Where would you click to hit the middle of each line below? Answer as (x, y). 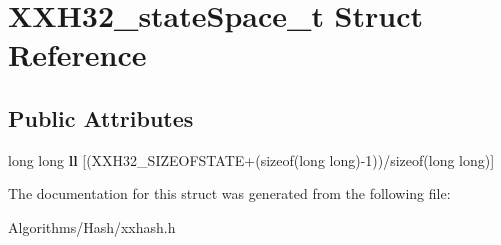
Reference (77, 54)
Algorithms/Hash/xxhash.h (92, 226)
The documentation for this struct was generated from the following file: (229, 193)
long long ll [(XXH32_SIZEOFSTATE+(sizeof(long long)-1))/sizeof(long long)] (251, 159)
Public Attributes (101, 117)
